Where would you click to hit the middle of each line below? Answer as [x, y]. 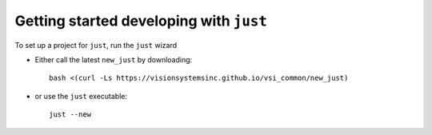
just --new [70, 115]
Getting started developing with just [141, 21]
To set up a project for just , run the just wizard [96, 45]
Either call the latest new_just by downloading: [114, 59]
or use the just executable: [81, 96]
